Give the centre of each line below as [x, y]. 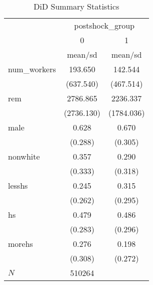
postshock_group [104, 25]
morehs [20, 244]
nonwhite [24, 156]
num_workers [32, 69]
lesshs [18, 185]
